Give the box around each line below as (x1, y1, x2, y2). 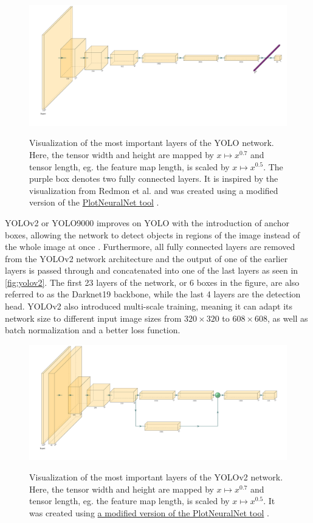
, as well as (267, 311, 308, 324)
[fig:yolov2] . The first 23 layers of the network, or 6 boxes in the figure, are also (5, 275, 300, 288)
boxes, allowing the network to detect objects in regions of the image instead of (5, 228, 300, 241)
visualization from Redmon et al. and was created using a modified (29, 184, 278, 196)
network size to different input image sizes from (5, 311, 182, 324)
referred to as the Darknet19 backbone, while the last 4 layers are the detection (5, 288, 301, 300)
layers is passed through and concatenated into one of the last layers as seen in (5, 264, 298, 277)
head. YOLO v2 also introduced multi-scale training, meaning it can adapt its (5, 300, 293, 313)
